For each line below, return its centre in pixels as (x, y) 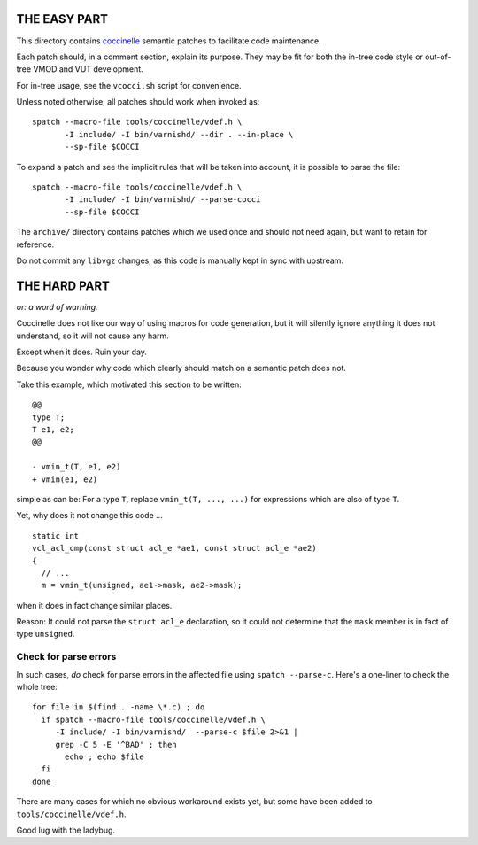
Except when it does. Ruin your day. (82, 352)
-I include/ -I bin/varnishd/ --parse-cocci (163, 200)
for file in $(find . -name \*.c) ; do (119, 707)
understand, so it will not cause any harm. (93, 336)
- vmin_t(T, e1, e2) (77, 467)
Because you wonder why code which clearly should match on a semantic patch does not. (181, 368)
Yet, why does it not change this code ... (89, 516)
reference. (35, 244)
